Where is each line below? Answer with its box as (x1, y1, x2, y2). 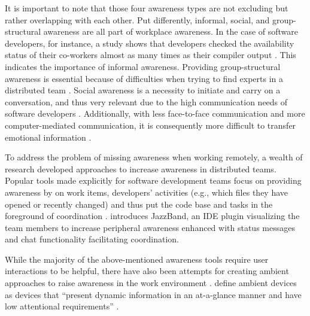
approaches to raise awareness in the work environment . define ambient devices (5, 276, 297, 289)
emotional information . (5, 130, 92, 143)
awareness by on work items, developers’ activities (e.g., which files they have (5, 186, 288, 198)
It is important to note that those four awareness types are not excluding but (5, 2, 288, 14)
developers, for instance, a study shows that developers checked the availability (5, 37, 294, 49)
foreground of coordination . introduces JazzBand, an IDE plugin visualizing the (5, 209, 300, 222)
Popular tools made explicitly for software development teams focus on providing (5, 174, 302, 187)
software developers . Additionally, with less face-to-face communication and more (5, 107, 305, 120)
